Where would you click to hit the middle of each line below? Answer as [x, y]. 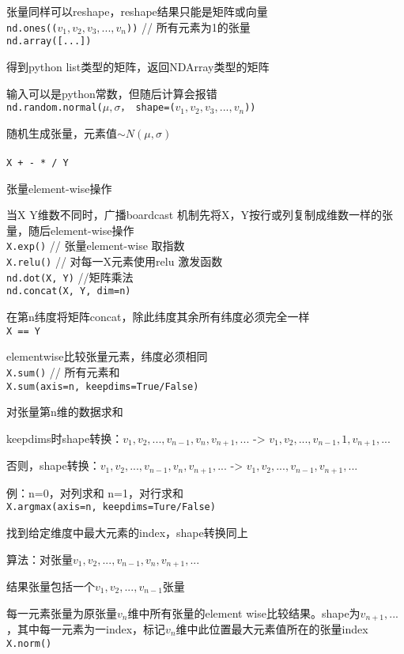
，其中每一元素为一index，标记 [86, 629]
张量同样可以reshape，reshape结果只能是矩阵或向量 [137, 11]
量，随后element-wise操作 [70, 230]
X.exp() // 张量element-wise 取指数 [96, 246]
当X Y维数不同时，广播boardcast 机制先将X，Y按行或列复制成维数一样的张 [200, 215]
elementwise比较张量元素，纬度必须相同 [107, 356]
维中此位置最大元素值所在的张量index [272, 629]
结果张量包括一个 [51, 586]
